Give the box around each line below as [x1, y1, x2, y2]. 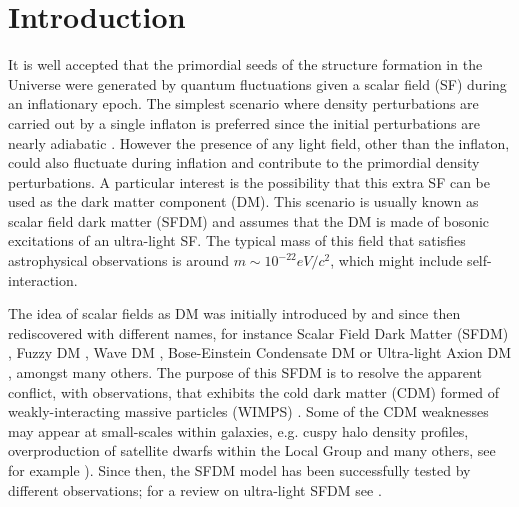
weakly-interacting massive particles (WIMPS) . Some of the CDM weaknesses [8, 401, 489, 422]
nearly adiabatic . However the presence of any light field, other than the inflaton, [8, 132, 510, 153]
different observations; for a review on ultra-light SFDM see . [8, 479, 382, 500]
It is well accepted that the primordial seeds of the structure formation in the [8, 54, 483, 75]
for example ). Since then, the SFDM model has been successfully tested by [8, 460, 471, 480]
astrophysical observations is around [8, 250, 230, 271]
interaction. [8, 269, 78, 290]
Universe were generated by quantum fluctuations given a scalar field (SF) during [8, 73, 507, 94]
